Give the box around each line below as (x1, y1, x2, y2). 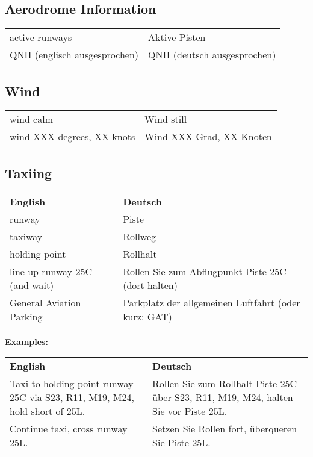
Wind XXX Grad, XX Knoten (144, 129, 272, 144)
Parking (10, 309, 43, 323)
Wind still (144, 112, 187, 126)
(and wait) (10, 278, 54, 292)
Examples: (5, 335, 48, 347)
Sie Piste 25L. (152, 435, 211, 450)
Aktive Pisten (148, 30, 206, 45)
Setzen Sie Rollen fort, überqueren (152, 421, 297, 436)
